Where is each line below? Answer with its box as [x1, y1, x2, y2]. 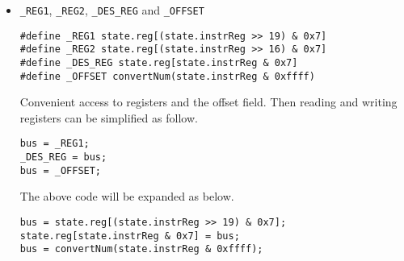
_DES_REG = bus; [19, 151, 107, 164]
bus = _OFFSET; [19, 164, 102, 176]
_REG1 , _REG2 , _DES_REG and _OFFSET [19, 2, 204, 18]
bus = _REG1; [19, 138, 90, 150]
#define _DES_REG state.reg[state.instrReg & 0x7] [19, 56, 298, 68]
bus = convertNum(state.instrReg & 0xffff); [19, 243, 263, 255]
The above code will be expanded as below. [19, 188, 234, 205]
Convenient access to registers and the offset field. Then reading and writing [19, 93, 398, 110]
